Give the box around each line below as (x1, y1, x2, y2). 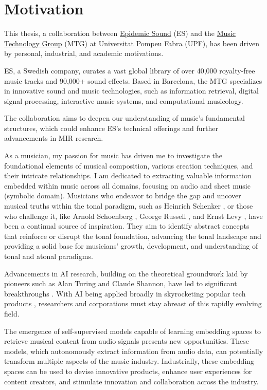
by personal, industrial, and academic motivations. (4, 48, 164, 59)
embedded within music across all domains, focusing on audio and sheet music (4, 180, 251, 191)
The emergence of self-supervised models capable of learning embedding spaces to (4, 325, 261, 336)
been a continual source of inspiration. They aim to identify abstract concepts (4, 220, 250, 231)
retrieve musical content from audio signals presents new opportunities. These (4, 336, 249, 346)
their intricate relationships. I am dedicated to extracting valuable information (4, 170, 252, 181)
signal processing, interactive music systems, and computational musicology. (4, 95, 243, 106)
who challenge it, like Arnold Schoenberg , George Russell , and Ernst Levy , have (4, 210, 263, 221)
